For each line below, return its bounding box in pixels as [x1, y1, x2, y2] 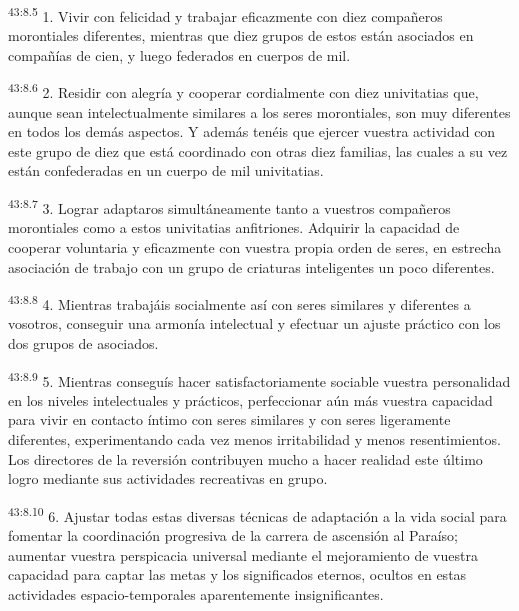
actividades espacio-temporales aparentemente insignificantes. [8, 583, 384, 604]
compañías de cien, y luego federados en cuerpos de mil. [8, 44, 351, 65]
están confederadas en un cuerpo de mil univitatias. [8, 160, 324, 181]
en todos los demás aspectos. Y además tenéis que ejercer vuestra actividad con [8, 121, 496, 142]
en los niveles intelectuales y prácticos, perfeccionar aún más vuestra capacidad [8, 389, 493, 410]
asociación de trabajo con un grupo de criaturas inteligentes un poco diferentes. [8, 256, 495, 277]
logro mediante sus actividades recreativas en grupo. [8, 468, 328, 489]
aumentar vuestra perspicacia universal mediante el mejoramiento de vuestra [8, 544, 478, 565]
